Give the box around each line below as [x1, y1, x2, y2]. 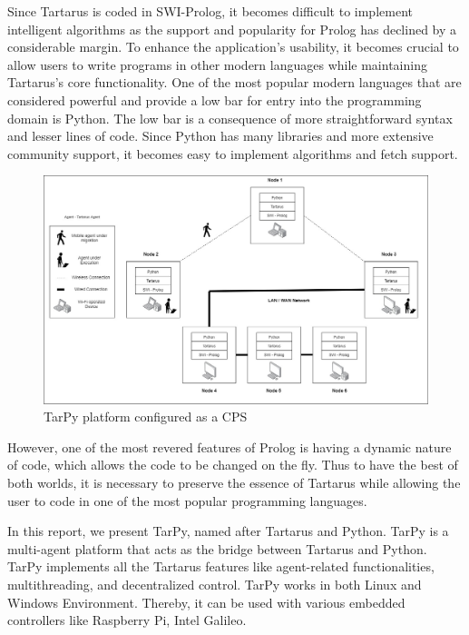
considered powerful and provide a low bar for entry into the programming [7, 90, 422, 109]
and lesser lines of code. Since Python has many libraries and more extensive [7, 126, 434, 145]
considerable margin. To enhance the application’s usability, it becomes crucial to [7, 37, 459, 56]
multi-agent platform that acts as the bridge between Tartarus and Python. [7, 539, 427, 558]
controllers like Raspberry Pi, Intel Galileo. [7, 610, 247, 630]
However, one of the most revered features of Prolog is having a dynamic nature [7, 437, 452, 456]
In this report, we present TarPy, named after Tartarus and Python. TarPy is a [7, 521, 449, 541]
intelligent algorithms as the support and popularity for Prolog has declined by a [7, 19, 457, 38]
